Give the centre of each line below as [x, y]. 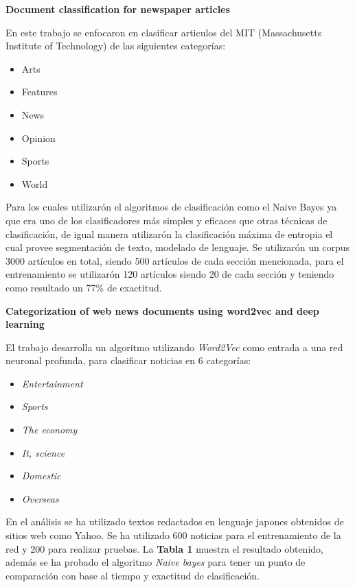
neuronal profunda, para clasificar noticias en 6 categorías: [128, 360]
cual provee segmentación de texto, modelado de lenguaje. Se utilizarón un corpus [178, 247]
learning [25, 324]
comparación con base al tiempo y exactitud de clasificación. [133, 575]
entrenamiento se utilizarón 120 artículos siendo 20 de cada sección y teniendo [170, 274]
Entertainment [52, 383]
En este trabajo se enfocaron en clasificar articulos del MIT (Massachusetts [164, 32]
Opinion [38, 137]
